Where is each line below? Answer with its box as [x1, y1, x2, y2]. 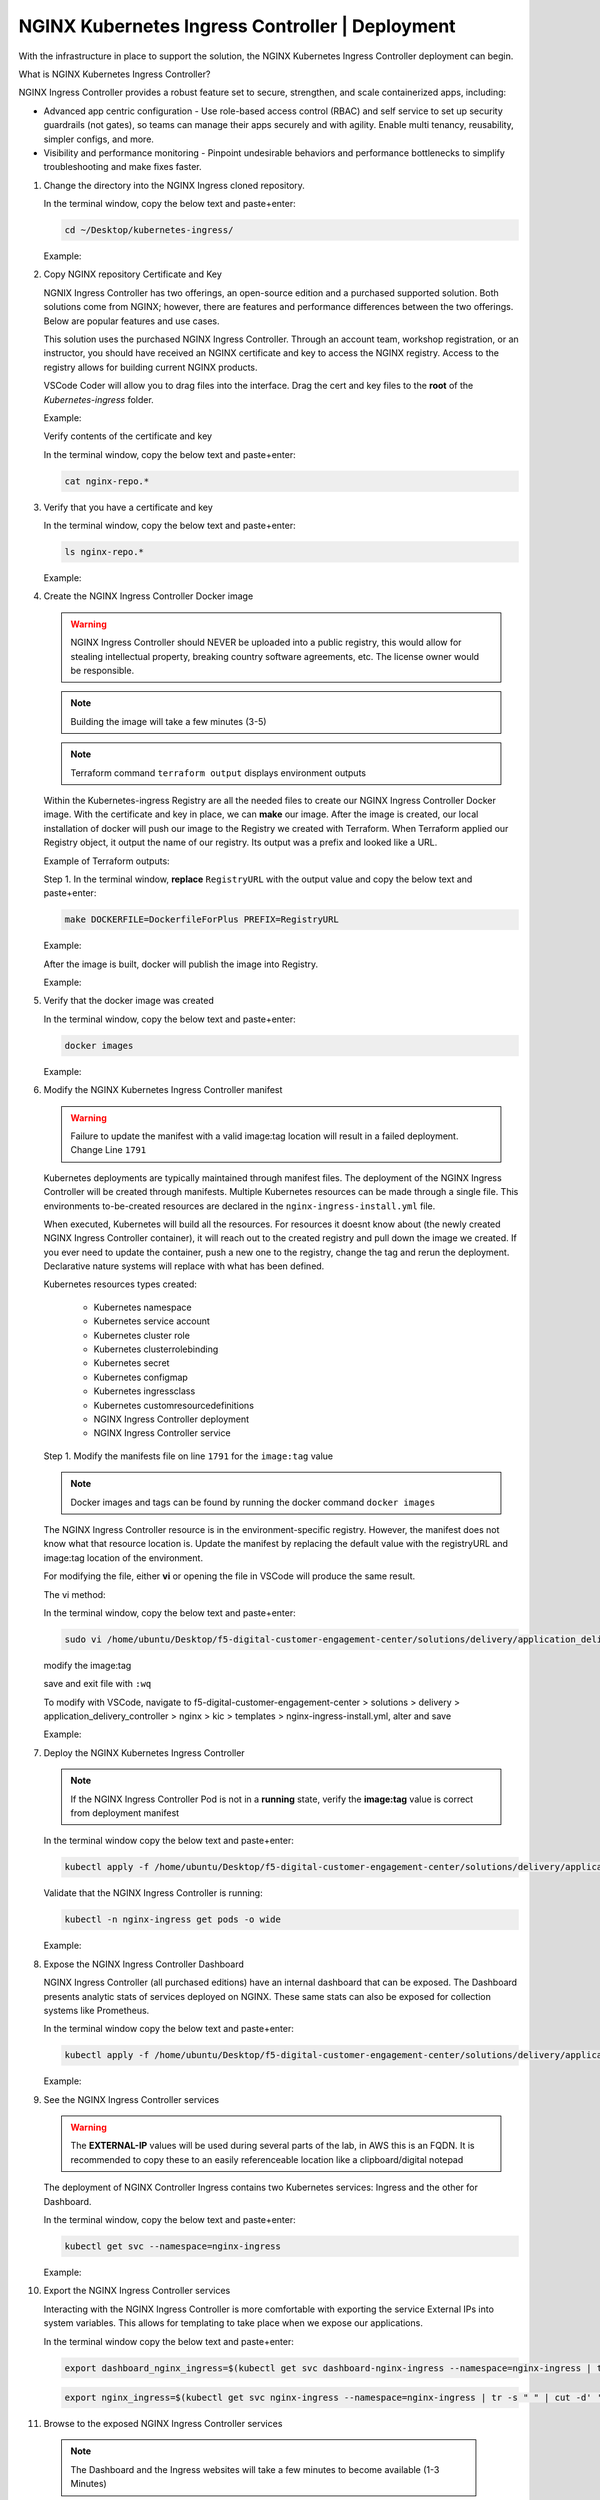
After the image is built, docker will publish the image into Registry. [43, 958, 319, 970]
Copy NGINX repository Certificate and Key [43, 268, 222, 280]
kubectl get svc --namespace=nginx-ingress [64, 2240, 282, 2252]
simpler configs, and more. [43, 133, 155, 145]
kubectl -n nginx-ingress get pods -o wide [64, 1914, 282, 1925]
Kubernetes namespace [93, 1301, 192, 1313]
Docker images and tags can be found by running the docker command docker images [70, 1496, 436, 1508]
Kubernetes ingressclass [93, 1385, 196, 1397]
